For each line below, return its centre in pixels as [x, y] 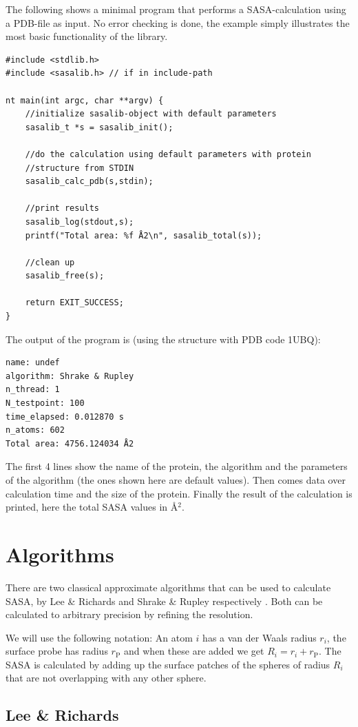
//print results [62, 208]
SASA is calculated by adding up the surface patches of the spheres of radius [168, 664]
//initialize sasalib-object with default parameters [151, 114]
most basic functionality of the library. [87, 36]
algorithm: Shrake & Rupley [70, 376]
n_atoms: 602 [35, 430]
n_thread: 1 [33, 390]
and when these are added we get [194, 651]
